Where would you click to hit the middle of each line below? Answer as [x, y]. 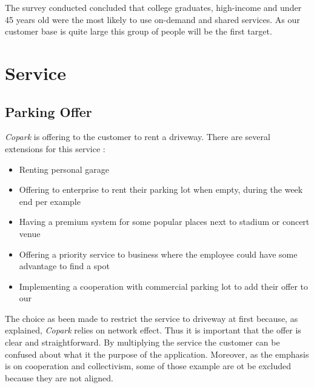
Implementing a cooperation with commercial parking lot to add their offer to [163, 286]
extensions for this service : [55, 148]
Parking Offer [48, 111]
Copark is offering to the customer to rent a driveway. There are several [138, 137]
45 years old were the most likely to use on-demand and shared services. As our [152, 19]
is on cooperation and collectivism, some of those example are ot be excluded [148, 366]
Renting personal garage [64, 169]
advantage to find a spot [64, 266]
